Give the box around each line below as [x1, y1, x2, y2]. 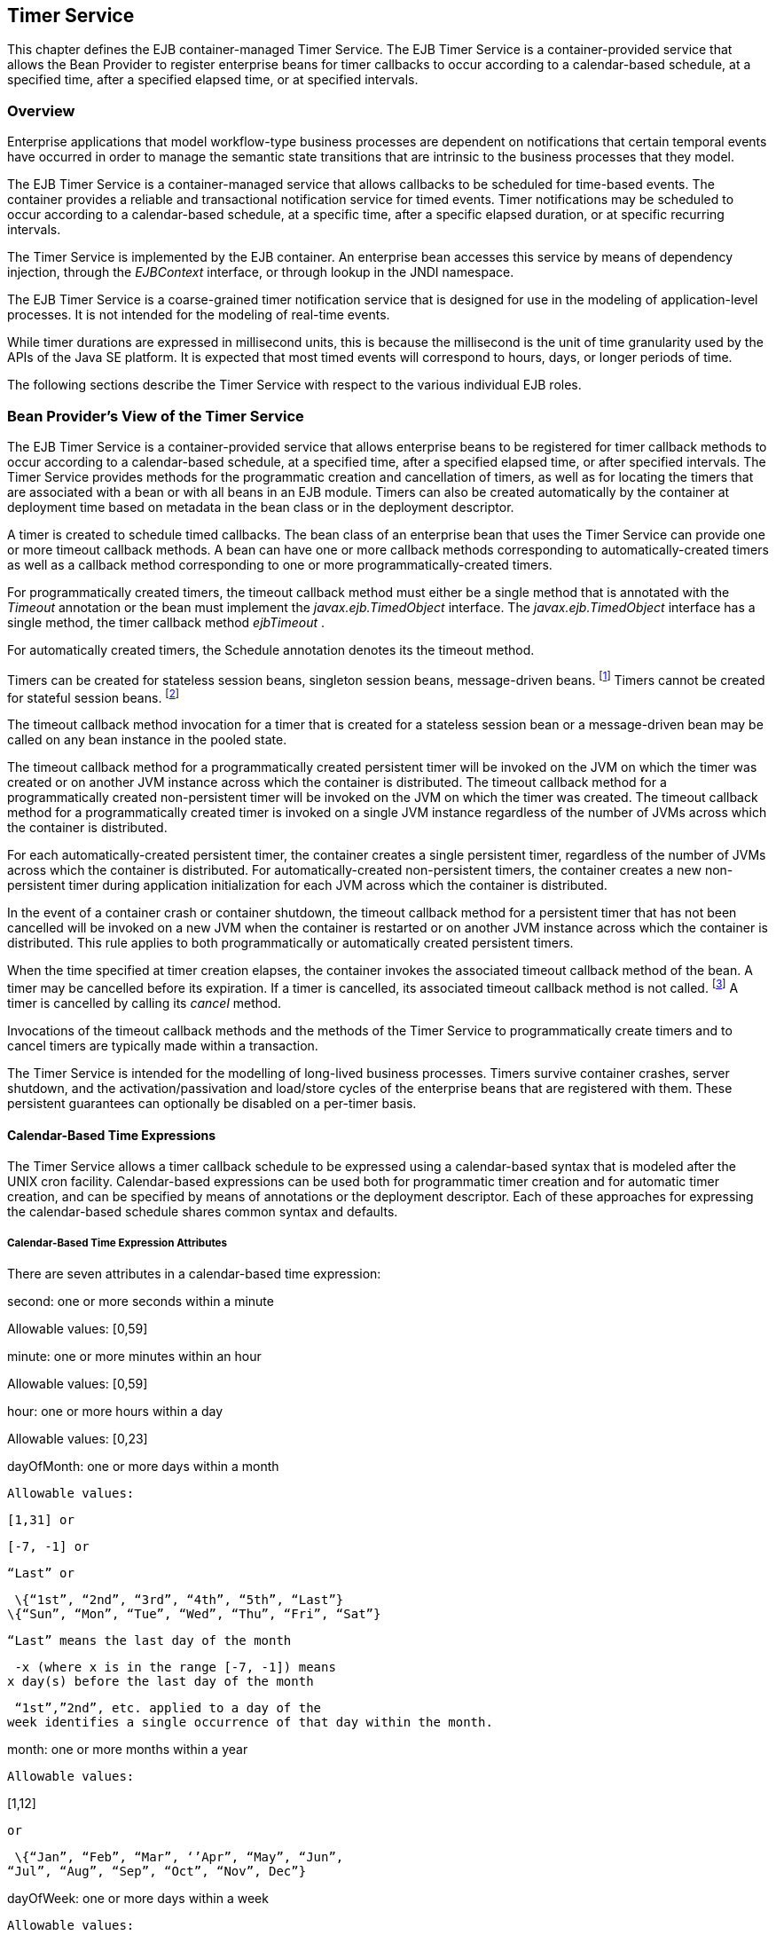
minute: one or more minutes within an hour [7, 1348, 262, 1364]
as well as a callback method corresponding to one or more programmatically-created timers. [7, 556, 553, 572]
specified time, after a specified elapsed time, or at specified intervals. [7, 72, 419, 88]
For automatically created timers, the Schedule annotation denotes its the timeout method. [7, 641, 535, 657]
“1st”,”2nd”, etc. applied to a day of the [14, 1700, 322, 1715]
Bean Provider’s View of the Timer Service [7, 406, 304, 425]
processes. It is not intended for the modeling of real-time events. [7, 307, 390, 323]
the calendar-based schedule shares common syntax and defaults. [7, 1204, 398, 1220]
